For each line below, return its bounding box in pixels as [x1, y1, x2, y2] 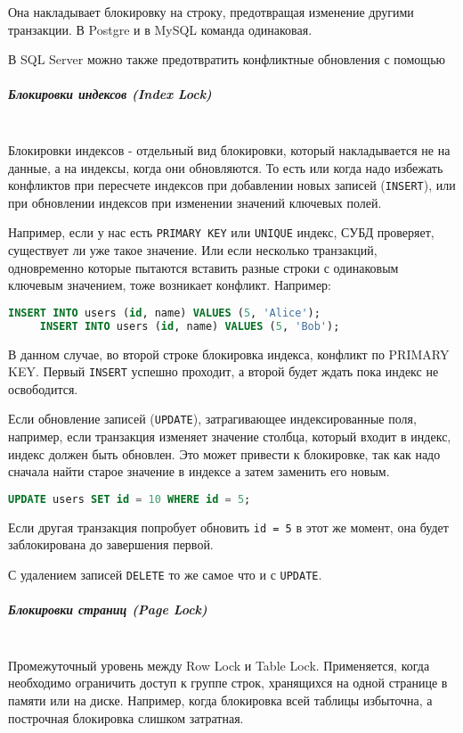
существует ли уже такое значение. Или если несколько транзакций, [8, 241, 378, 259]
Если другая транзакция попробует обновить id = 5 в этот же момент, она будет [8, 517, 449, 536]
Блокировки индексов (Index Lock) [8, 85, 212, 103]
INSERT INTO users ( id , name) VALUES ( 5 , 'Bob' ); [39, 319, 340, 333]
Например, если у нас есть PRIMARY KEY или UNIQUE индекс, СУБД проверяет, [8, 223, 435, 242]
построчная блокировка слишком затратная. [8, 708, 244, 727]
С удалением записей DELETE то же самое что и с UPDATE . [8, 564, 322, 583]
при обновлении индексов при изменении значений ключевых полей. [8, 193, 382, 211]
